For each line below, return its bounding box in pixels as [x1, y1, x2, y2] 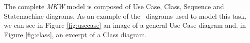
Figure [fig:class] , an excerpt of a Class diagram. [4, 29, 147, 39]
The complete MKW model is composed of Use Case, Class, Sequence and [4, 1, 224, 11]
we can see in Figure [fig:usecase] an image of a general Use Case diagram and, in [4, 20, 246, 30]
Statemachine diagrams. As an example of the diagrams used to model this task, [4, 11, 247, 21]
